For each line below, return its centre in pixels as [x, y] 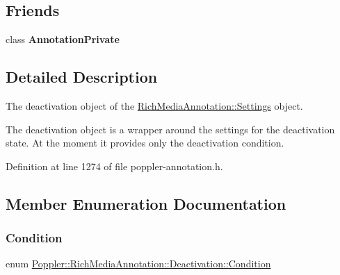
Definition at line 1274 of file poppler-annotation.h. [114, 166]
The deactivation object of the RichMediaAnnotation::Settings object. [154, 106]
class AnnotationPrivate [63, 39]
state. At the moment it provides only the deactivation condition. [145, 143]
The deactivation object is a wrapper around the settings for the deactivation [170, 129]
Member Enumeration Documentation [146, 203]
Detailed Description [82, 77]
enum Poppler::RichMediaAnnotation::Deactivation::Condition [138, 264]
